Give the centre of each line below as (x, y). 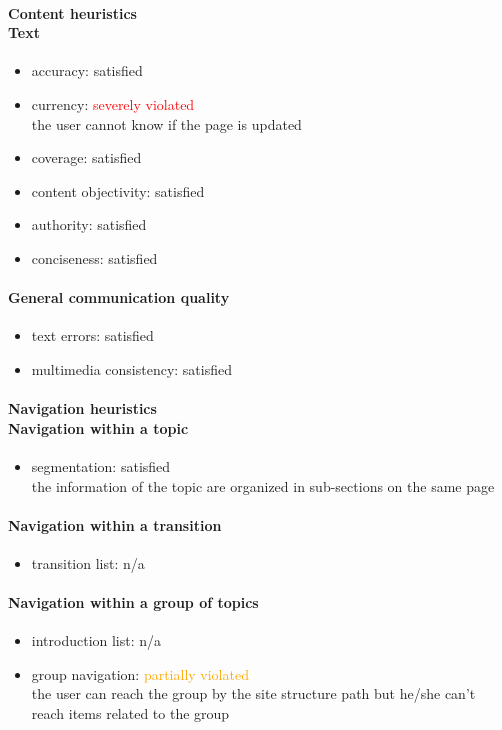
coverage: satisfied (86, 157)
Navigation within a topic (98, 427)
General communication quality (119, 297)
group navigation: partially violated (140, 673)
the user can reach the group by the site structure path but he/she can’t (253, 693)
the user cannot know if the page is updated (166, 123)
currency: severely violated (113, 103)
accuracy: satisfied (87, 70)
